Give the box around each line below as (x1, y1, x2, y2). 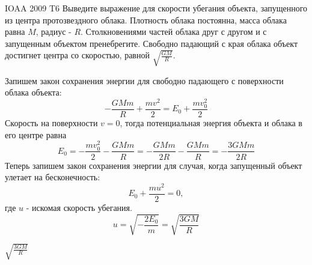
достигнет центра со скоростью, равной (5, 49, 150, 61)
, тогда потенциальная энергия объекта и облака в (120, 117, 302, 129)
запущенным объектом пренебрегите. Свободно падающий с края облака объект (5, 37, 298, 49)
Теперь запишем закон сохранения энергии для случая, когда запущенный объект (5, 159, 302, 171)
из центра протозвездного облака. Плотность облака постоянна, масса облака (5, 13, 287, 26)
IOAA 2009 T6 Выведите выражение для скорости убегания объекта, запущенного (5, 2, 308, 14)
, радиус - (35, 25, 72, 38)
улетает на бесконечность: (5, 171, 100, 183)
